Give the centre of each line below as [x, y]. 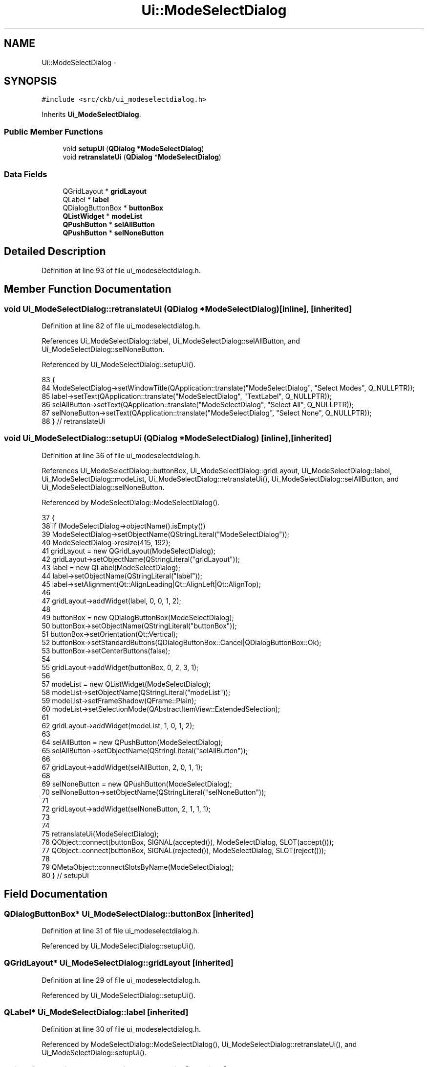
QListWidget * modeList [103, 216]
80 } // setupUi [65, 875]
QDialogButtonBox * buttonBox [113, 208]
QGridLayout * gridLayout [105, 191]
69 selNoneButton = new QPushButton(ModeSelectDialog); [137, 784]
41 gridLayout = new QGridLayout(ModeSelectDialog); [129, 551]
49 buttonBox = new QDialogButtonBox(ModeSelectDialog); [138, 617]
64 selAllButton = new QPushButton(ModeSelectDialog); [132, 742]
